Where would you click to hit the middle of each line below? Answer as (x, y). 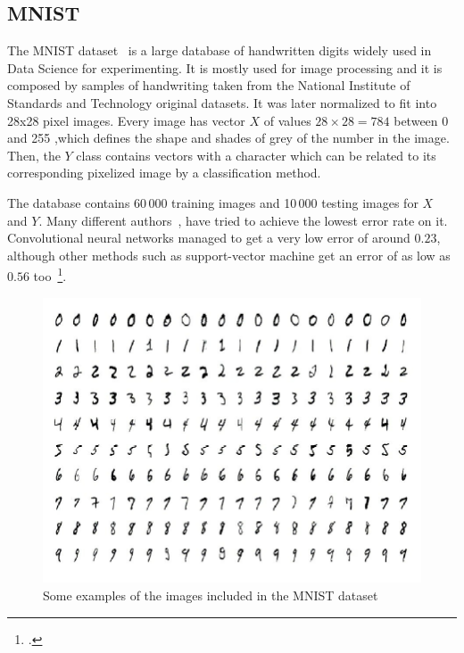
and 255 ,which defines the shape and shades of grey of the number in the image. (228, 138)
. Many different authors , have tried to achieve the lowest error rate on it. (243, 220)
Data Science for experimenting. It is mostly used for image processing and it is (225, 67)
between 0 (421, 120)
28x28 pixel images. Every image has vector (126, 120)
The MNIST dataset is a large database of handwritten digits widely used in (220, 50)
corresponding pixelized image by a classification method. (164, 173)
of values (287, 120)
